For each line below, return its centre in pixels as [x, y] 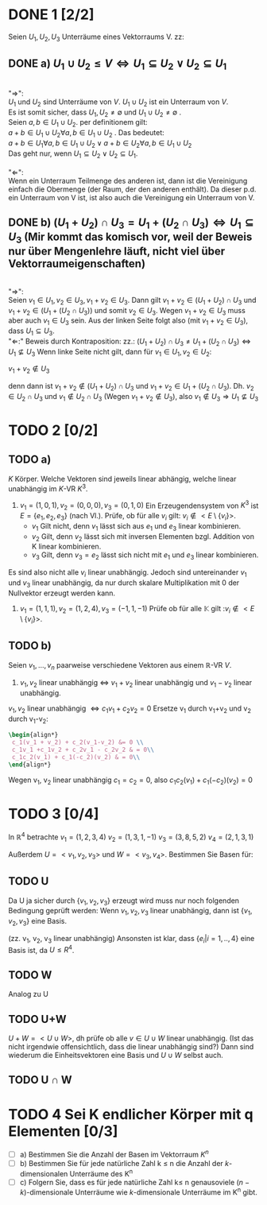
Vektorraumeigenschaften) [77, 264]
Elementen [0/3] [63, 1131]
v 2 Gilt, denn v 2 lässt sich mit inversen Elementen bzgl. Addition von [143, 537]
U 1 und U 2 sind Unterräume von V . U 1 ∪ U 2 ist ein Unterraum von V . [118, 103]
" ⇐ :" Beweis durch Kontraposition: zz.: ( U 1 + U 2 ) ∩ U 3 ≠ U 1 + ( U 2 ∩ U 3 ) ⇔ [130, 342]
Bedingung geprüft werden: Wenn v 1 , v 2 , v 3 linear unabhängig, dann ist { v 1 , [130, 912]
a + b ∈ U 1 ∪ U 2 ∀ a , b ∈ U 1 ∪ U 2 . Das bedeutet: [86, 134]
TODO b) [30, 645]
